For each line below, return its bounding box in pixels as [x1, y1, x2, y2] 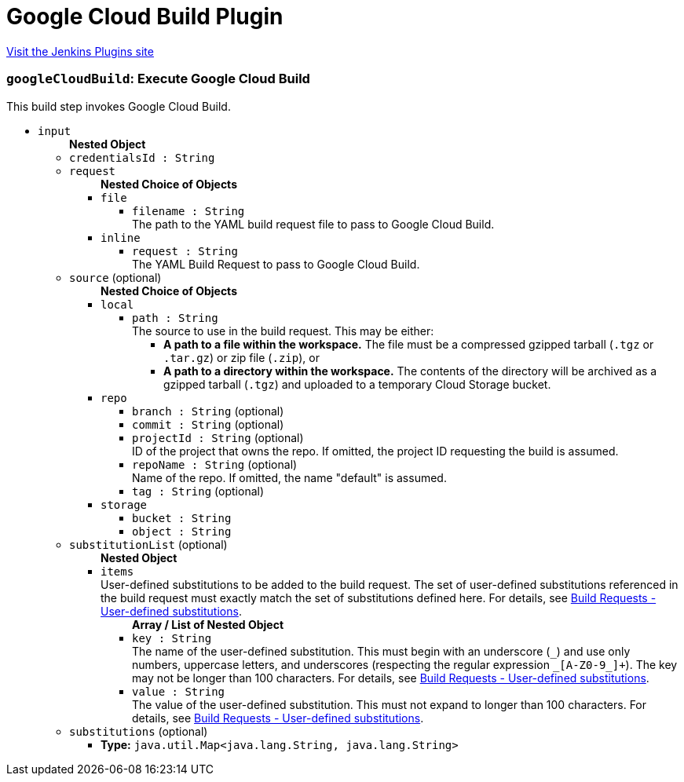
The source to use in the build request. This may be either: [132, 323, 434, 338]
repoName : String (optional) [132, 457, 298, 471]
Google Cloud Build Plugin [6, 3, 283, 30]
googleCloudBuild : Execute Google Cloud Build [6, 71, 310, 87]
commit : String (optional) [132, 417, 284, 431]
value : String [132, 685, 225, 698]
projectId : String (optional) [132, 430, 304, 444]
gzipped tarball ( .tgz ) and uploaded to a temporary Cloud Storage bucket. [163, 377, 551, 391]
